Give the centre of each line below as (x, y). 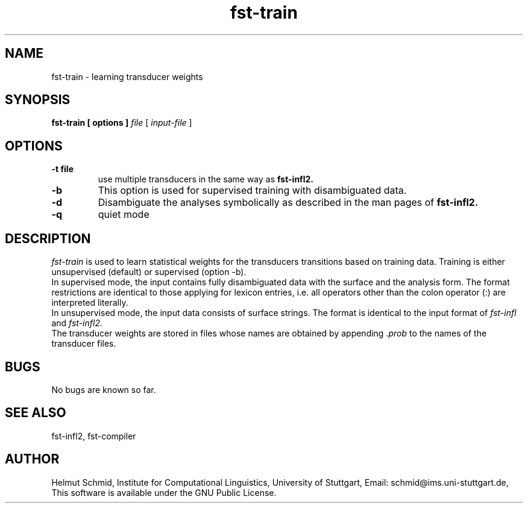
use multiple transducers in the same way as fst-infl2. (206, 179)
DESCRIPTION (48, 238)
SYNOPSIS (38, 100)
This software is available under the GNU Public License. (164, 492)
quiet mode (124, 215)
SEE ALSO (36, 413)
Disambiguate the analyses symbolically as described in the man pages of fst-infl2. (288, 203)
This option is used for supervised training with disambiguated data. (252, 190)
